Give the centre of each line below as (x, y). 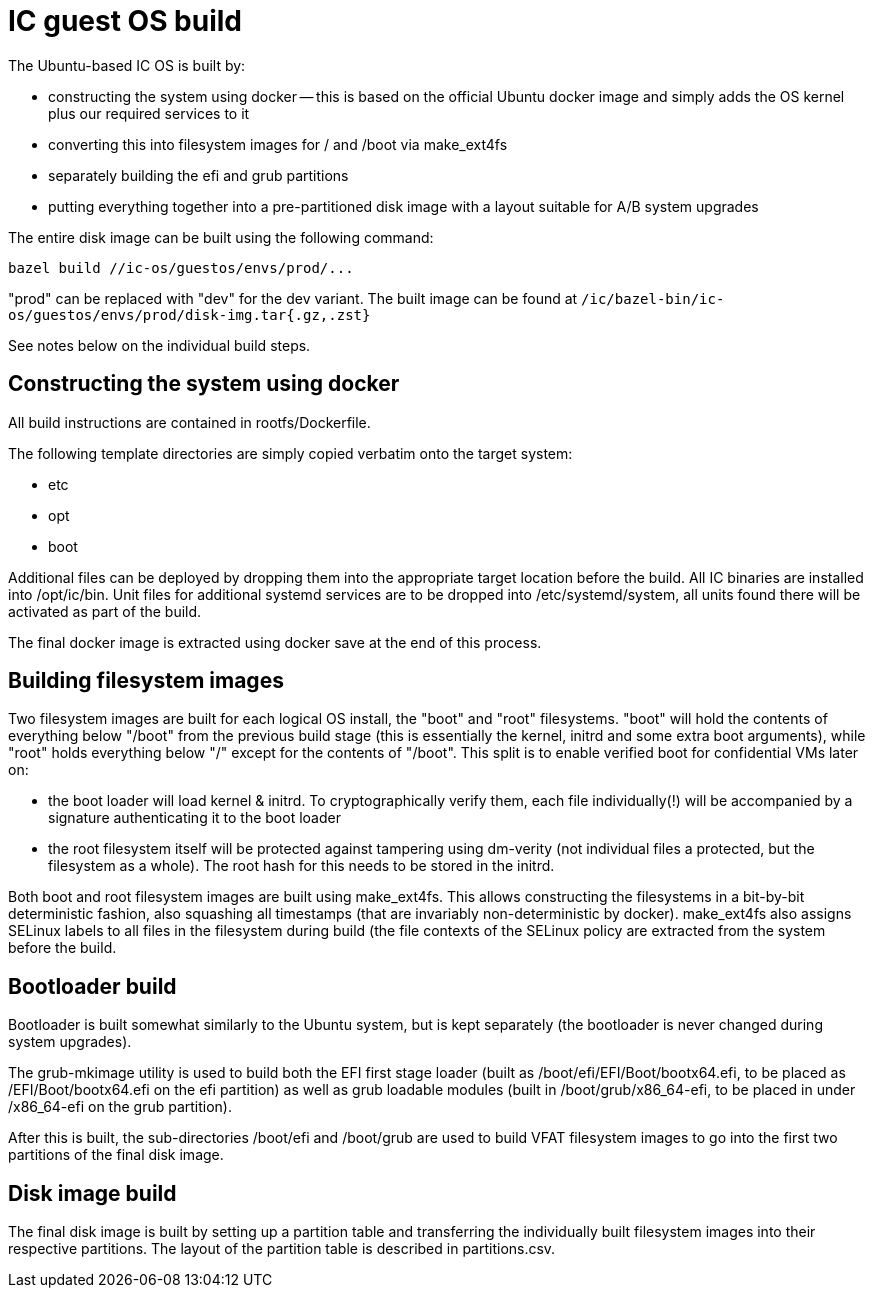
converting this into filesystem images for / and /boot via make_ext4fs (278, 144)
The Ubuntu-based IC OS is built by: (127, 65)
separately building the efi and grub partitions (198, 175)
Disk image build (92, 1193)
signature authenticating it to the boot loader (194, 818)
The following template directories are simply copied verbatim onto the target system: (290, 453)
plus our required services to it (149, 113)
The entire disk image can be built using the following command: (221, 237)
